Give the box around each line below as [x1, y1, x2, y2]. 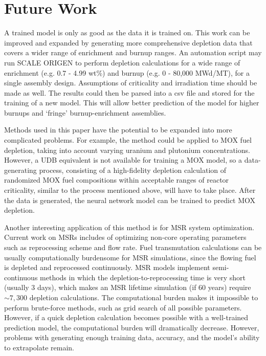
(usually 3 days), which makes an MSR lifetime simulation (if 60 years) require [4, 282, 251, 293]
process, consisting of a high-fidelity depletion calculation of [39, 164, 227, 175]
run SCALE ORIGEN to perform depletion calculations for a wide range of [4, 57, 240, 68]
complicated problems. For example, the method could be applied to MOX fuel [4, 135, 252, 145]
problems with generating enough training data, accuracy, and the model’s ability [4, 332, 260, 343]
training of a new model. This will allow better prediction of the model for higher [4, 97, 259, 108]
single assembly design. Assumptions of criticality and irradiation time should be [4, 77, 257, 88]
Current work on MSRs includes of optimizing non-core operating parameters [4, 232, 247, 242]
